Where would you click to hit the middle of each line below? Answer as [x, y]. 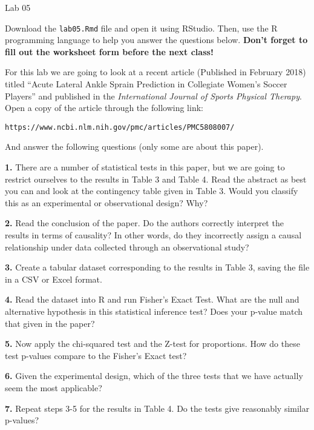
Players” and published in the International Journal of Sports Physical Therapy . [153, 96]
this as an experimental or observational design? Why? [106, 202]
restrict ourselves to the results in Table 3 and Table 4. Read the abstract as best [156, 179]
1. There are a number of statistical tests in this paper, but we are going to [145, 167]
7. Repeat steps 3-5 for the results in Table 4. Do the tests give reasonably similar [157, 408]
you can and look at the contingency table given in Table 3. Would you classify [152, 191]
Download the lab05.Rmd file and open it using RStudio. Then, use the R [141, 28]
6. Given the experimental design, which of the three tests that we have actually [154, 376]
